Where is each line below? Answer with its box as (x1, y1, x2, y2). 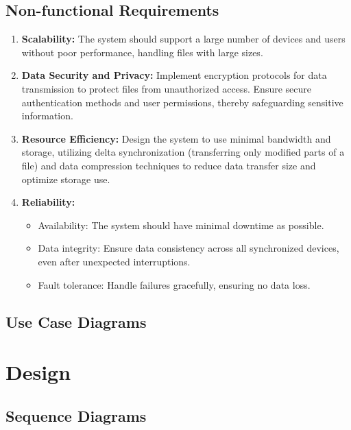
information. (21, 108, 73, 123)
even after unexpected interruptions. (38, 254, 191, 268)
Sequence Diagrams (5, 405, 147, 426)
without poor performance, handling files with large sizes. (21, 45, 263, 59)
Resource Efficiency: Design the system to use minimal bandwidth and (21, 131, 331, 145)
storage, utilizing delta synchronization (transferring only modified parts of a (21, 145, 345, 159)
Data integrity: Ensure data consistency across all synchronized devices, (38, 241, 339, 255)
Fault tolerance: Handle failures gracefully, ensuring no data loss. (38, 277, 311, 291)
